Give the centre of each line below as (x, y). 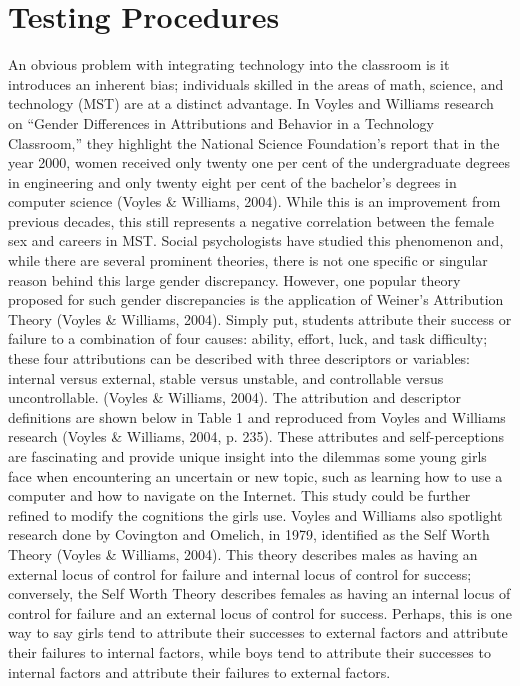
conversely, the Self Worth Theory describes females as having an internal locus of (259, 593)
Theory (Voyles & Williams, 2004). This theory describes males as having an (243, 553)
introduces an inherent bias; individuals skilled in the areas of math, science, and (256, 83)
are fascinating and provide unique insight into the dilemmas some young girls (247, 456)
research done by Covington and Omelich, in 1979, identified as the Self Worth (249, 534)
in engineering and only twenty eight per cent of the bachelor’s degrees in (232, 181)
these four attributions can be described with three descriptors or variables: (239, 358)
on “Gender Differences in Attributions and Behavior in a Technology (221, 122)
